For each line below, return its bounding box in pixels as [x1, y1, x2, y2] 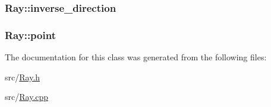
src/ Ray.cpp [5, 90, 49, 103]
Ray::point [5, 27, 56, 42]
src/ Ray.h [5, 70, 40, 83]
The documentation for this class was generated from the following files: [5, 51, 267, 63]
